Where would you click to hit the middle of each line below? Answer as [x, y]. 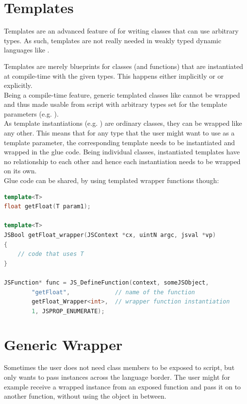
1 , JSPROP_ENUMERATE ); [68, 311]
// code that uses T [51, 254]
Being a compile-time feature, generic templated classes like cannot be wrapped [122, 94]
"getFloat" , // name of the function [113, 292]
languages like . [27, 50]
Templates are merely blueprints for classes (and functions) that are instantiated [124, 66]
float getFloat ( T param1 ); [48, 207]
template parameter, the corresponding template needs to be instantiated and [119, 142]
